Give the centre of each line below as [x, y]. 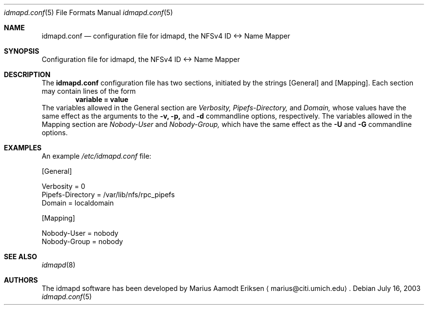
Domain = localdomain [78, 203]
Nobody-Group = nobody [82, 241]
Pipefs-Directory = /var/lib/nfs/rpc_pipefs [108, 195]
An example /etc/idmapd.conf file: [96, 156]
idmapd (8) [59, 265]
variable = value [102, 99]
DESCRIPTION [27, 74]
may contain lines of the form [89, 91]
